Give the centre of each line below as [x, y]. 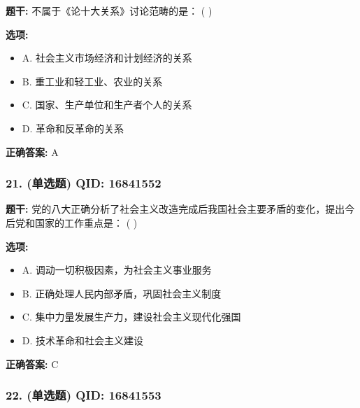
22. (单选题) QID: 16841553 [84, 395]
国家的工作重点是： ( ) [86, 222]
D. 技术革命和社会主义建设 [83, 340]
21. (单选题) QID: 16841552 [84, 183]
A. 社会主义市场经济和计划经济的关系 [107, 58]
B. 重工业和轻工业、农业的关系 [92, 81]
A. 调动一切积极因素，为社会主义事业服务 [117, 270]
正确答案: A [32, 152]
